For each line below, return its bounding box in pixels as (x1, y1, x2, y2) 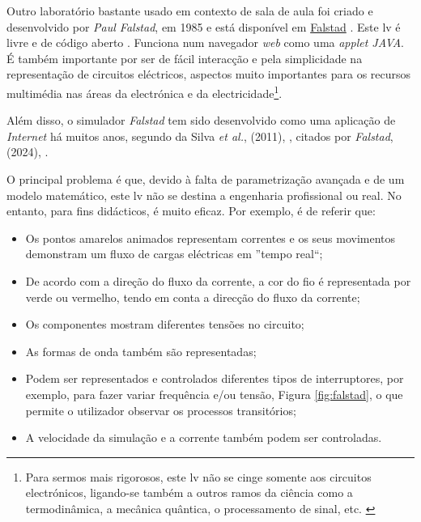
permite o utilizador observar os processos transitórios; (25, 401, 296, 418)
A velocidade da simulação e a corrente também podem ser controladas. (25, 429, 382, 446)
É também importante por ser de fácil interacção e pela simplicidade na (6, 49, 363, 66)
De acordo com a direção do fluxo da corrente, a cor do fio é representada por (25, 272, 411, 289)
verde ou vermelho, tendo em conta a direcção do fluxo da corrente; (25, 288, 360, 305)
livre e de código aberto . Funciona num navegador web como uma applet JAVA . (6, 34, 404, 51)
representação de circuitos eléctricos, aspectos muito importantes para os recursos (6, 66, 411, 83)
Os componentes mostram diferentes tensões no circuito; (25, 316, 304, 333)
